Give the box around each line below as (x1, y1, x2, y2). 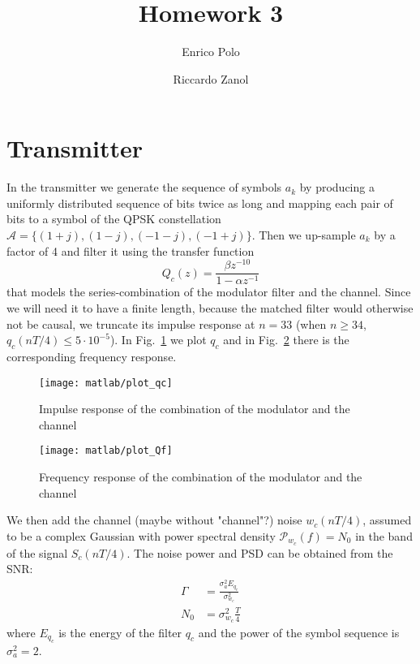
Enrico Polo (182, 43, 240, 60)
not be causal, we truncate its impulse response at (6, 315, 255, 332)
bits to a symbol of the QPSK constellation (6, 210, 221, 227)
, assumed (362, 511, 412, 528)
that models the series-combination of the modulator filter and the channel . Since (6, 283, 411, 300)
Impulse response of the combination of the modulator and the (39, 400, 350, 417)
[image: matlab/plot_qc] (39, 377, 173, 389)
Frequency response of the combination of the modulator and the (39, 468, 362, 485)
